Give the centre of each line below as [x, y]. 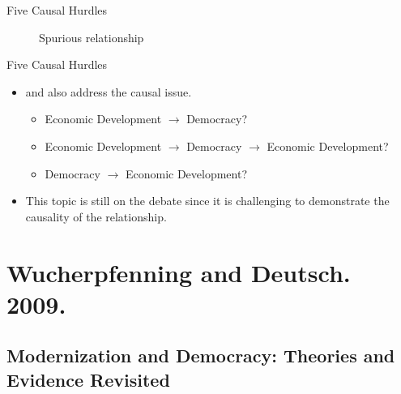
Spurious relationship [92, 37]
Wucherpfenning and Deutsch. [179, 272]
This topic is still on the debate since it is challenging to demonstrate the [207, 201]
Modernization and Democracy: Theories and [201, 355]
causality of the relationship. [96, 216]
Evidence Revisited [88, 379]
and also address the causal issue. [109, 91]
